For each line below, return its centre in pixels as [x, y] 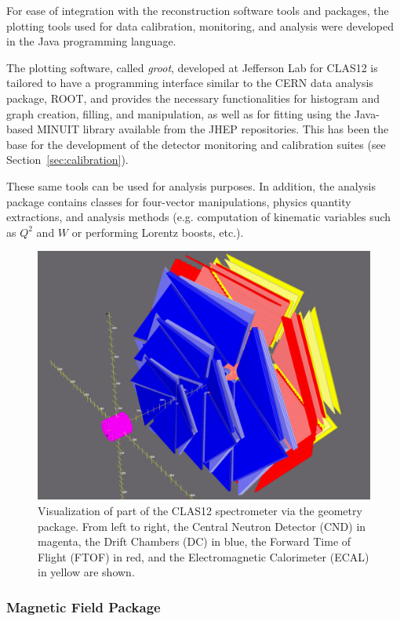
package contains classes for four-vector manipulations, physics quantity [179, 201]
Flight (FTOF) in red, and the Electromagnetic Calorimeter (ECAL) [204, 556]
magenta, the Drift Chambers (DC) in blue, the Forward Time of [195, 541]
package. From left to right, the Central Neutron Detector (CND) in [202, 526]
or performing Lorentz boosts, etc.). [158, 232]
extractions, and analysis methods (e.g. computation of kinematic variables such [199, 217]
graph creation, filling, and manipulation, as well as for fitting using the [179, 113]
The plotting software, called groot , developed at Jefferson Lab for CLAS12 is [192, 67]
